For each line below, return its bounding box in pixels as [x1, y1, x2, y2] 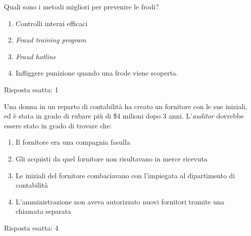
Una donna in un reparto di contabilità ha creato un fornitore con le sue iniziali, [4, 101, 248, 111]
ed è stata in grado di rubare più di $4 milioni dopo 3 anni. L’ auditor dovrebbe [4, 111, 244, 121]
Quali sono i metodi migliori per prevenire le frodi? [4, 1, 159, 11]
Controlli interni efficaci [15, 18, 88, 28]
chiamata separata [15, 206, 71, 216]
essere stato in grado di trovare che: [4, 120, 112, 130]
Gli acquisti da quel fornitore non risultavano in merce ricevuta [15, 153, 207, 163]
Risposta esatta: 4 [4, 222, 58, 233]
